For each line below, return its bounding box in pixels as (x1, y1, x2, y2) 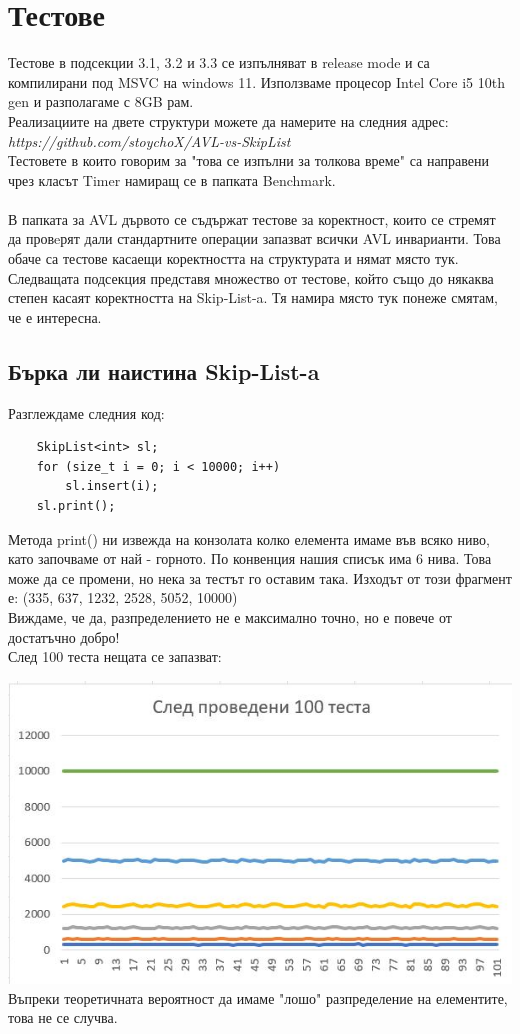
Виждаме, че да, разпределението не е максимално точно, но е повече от (8, 606, 452, 627)
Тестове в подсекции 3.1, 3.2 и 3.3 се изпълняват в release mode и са (8, 52, 430, 73)
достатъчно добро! (8, 626, 120, 647)
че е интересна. (8, 306, 102, 327)
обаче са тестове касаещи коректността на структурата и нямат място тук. (8, 248, 459, 269)
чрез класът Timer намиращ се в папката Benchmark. (8, 169, 336, 190)
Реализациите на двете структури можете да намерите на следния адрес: (8, 110, 449, 131)
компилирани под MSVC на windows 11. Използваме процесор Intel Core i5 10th (8, 71, 505, 92)
